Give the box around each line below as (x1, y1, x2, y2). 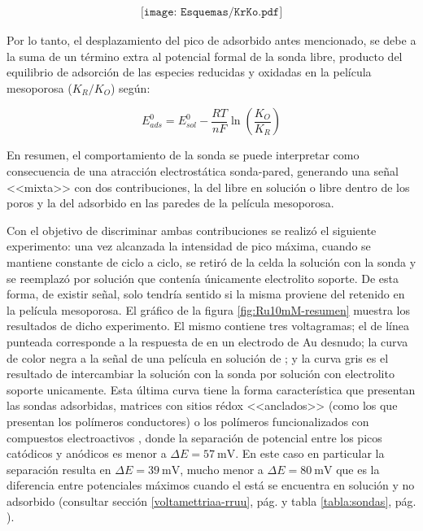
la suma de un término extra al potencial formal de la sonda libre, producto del (7, 47, 403, 64)
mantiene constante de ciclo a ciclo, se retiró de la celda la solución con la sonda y (7, 253, 416, 270)
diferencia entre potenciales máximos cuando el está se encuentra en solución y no (7, 477, 415, 494)
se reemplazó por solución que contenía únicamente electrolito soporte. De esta (7, 269, 399, 286)
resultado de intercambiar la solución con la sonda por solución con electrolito (7, 365, 395, 382)
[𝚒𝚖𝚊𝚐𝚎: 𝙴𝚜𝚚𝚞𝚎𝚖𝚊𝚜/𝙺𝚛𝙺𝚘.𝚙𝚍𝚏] (140, 7, 283, 19)
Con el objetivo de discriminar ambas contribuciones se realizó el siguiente (7, 221, 377, 238)
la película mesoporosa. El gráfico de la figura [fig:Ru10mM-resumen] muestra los (7, 301, 411, 318)
